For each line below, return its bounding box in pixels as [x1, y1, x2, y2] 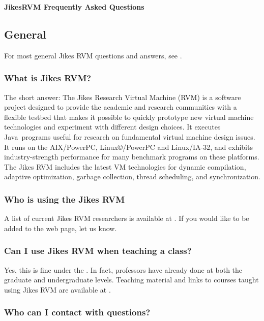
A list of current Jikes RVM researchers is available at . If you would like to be [4, 213, 249, 223]
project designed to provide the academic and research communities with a [4, 102, 237, 112]
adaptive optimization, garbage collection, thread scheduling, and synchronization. [4, 171, 260, 182]
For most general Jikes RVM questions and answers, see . [4, 50, 182, 60]
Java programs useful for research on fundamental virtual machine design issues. [4, 131, 255, 142]
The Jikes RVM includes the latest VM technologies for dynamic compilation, [4, 161, 246, 172]
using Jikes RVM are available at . [4, 284, 111, 295]
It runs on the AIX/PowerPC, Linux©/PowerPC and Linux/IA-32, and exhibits [4, 141, 253, 152]
